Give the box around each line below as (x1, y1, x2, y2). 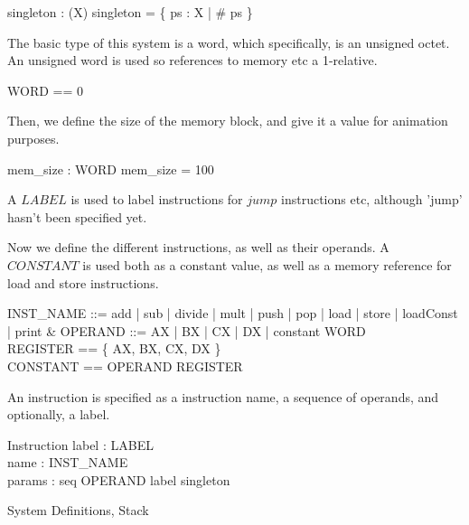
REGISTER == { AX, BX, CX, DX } (7, 339, 221, 358)
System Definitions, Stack (7, 501, 149, 520)
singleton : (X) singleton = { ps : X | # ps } (7, 3, 253, 21)
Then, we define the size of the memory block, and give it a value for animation (7, 111, 448, 130)
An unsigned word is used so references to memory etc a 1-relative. (7, 51, 378, 70)
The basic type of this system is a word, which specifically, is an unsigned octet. (7, 33, 450, 52)
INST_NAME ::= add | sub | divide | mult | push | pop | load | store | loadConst (7, 304, 458, 323)
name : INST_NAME (7, 453, 128, 472)
